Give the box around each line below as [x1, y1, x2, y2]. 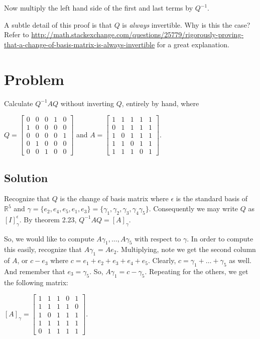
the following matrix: [4, 277, 69, 287]
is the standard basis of [176, 193, 248, 204]
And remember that [4, 266, 65, 277]
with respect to [135, 233, 181, 243]
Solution [4, 169, 48, 185]
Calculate [4, 98, 33, 108]
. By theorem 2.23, [19, 214, 77, 224]
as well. [229, 255, 252, 266]
